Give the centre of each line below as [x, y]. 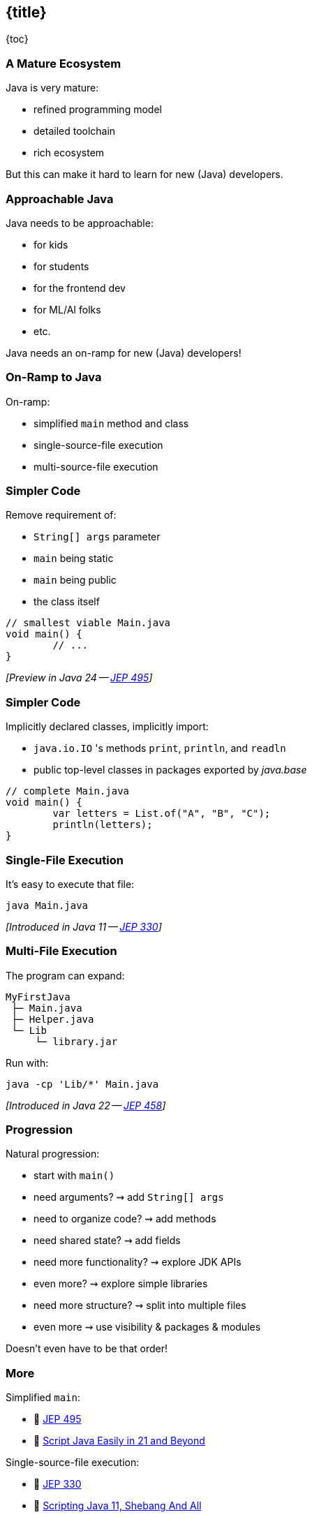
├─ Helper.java [53, 1019]
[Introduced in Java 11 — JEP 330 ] [84, 926]
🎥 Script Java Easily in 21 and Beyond [119, 1441]
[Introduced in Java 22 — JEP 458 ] [86, 1105]
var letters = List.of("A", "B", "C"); [162, 814]
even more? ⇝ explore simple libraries [121, 1284]
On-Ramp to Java [54, 377]
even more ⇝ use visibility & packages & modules [147, 1327]
